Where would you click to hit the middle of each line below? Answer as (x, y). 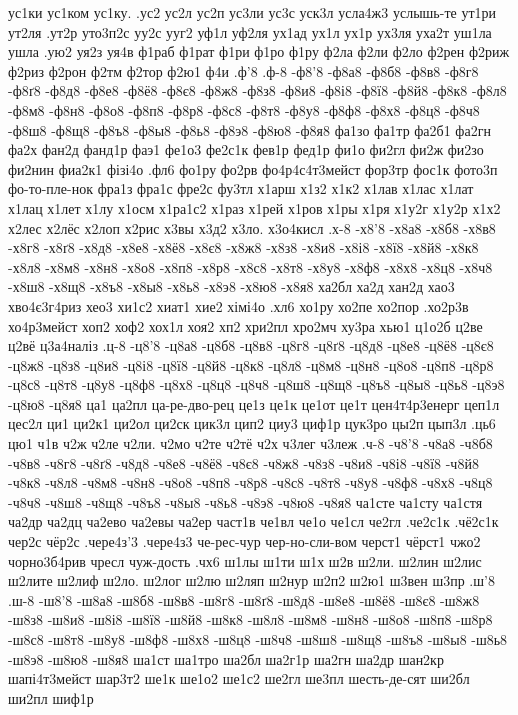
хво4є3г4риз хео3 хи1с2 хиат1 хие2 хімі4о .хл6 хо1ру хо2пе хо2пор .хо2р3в (238, 305)
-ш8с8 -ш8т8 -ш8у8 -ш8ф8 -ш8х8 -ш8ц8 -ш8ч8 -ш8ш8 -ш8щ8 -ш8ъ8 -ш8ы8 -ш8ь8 (258, 639)
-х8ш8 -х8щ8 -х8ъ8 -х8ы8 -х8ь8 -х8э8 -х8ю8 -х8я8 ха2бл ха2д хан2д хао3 (231, 286)
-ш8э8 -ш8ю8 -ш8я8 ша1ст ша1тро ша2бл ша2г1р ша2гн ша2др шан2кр (226, 658)
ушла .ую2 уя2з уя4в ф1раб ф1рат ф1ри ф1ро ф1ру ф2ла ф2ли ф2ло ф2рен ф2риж (259, 51)
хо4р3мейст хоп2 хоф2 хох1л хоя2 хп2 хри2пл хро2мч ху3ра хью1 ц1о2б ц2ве (245, 325)
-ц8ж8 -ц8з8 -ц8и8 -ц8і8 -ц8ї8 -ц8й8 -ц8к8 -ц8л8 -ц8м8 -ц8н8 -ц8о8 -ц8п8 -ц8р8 (251, 364)
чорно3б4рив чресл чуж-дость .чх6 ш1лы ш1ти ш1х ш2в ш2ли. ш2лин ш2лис (245, 560)
